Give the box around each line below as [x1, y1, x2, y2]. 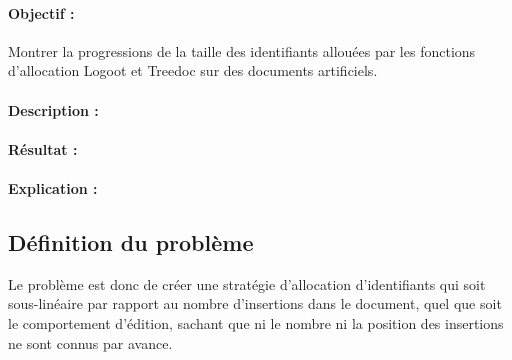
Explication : [8, 177, 98, 198]
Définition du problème [8, 226, 254, 257]
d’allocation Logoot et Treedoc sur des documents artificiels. [8, 60, 378, 81]
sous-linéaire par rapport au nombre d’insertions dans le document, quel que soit [8, 293, 502, 314]
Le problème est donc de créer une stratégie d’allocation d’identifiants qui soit [8, 273, 486, 294]
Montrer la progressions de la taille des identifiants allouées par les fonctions [8, 40, 476, 61]
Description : [8, 99, 99, 120]
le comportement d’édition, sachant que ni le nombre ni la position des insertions [8, 312, 504, 333]
